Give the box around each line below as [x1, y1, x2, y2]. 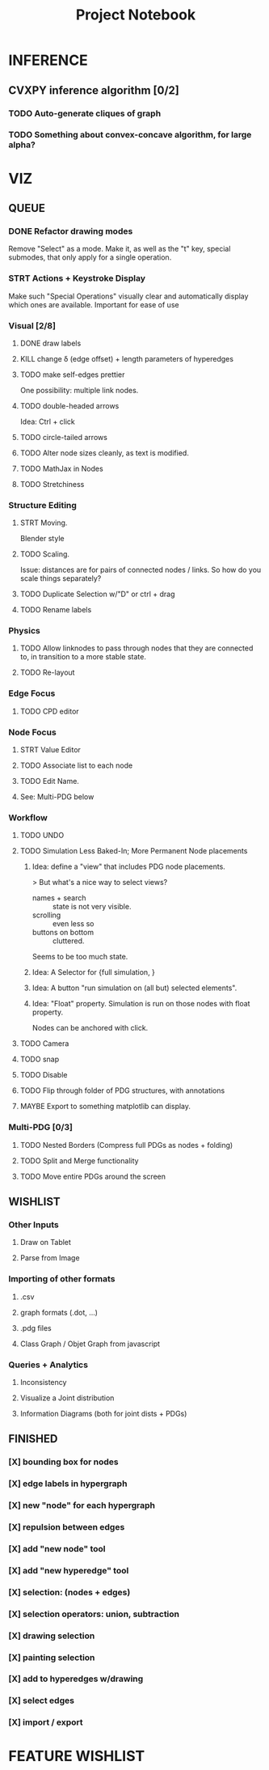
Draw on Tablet [19, 1238, 71, 1247]
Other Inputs [8, 1219, 59, 1230]
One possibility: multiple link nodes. [19, 385, 139, 395]
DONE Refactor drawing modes [8, 225, 133, 236]
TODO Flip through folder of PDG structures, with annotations [19, 1086, 225, 1095]
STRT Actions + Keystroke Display [8, 273, 145, 284]
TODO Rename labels [19, 605, 92, 615]
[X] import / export [8, 1717, 83, 1728]
